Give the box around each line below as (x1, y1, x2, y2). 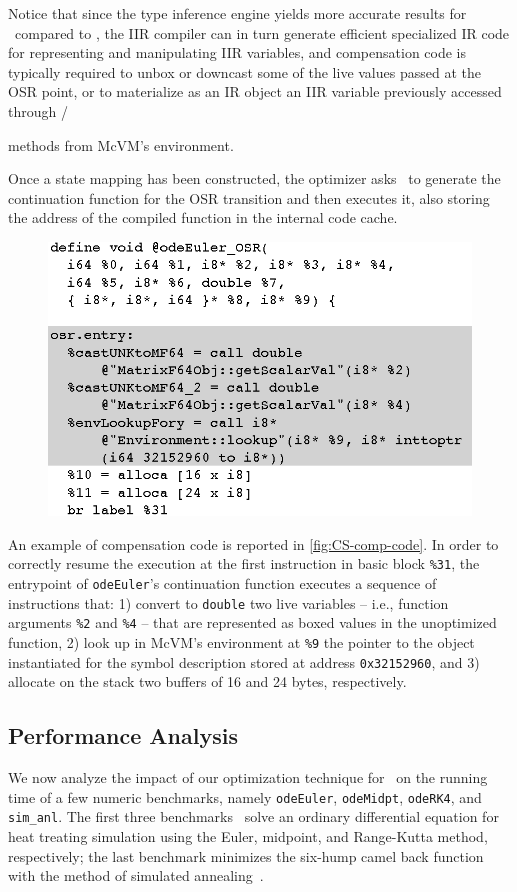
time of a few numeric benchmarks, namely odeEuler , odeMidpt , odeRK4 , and (8, 786, 482, 807)
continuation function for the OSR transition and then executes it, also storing (8, 187, 490, 208)
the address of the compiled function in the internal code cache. (8, 207, 398, 228)
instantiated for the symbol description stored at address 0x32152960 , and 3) (8, 651, 480, 672)
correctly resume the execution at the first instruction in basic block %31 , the (8, 553, 480, 574)
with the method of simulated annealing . (8, 865, 264, 886)
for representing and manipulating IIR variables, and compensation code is (8, 42, 467, 63)
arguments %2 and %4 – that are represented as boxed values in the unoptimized (8, 612, 497, 633)
